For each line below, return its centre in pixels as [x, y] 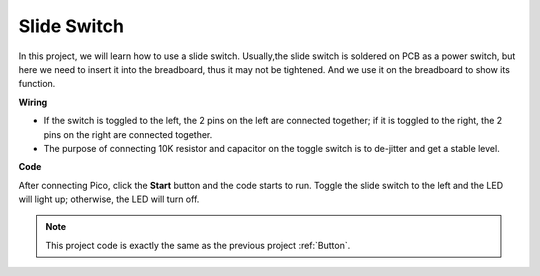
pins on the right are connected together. [128, 134]
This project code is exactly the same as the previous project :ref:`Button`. [198, 245]
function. [37, 84]
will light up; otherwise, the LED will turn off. [109, 199]
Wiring [33, 102]
